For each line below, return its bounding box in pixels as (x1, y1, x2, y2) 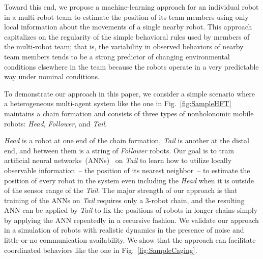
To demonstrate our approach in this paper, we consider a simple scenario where (4, 88, 255, 99)
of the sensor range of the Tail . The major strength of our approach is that (4, 185, 238, 196)
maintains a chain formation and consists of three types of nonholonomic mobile (4, 108, 254, 118)
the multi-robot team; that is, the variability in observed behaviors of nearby (4, 41, 244, 52)
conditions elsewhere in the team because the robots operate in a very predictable (4, 61, 259, 72)
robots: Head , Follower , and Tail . (4, 118, 107, 128)
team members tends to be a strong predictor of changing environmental (4, 51, 230, 61)
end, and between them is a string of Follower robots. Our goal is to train (4, 145, 235, 155)
